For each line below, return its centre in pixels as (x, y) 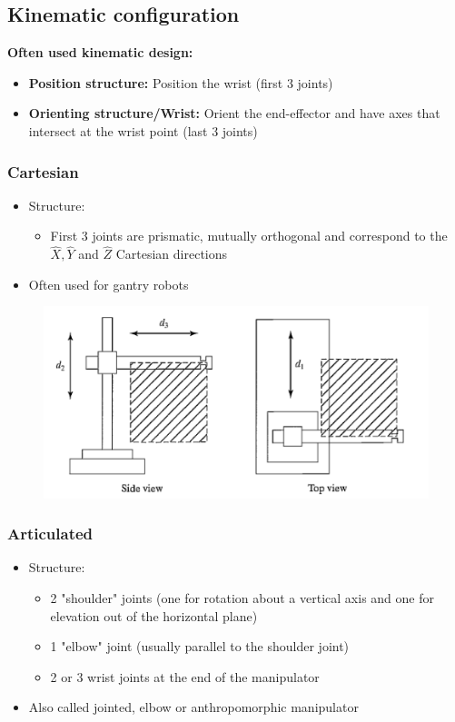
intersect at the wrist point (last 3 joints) (143, 130)
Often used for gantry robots (109, 284)
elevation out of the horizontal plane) (154, 615)
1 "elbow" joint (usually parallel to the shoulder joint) (200, 646)
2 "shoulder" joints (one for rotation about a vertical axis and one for (242, 597)
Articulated (50, 534)
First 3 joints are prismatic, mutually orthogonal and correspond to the (249, 236)
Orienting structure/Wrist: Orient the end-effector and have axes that (234, 113)
